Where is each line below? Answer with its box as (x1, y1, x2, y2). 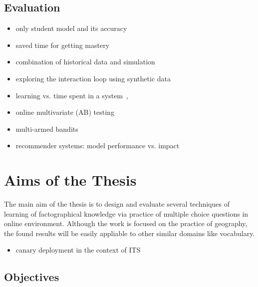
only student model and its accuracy (15, 23, 127, 33)
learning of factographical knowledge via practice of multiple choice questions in (4, 208, 249, 219)
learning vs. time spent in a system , (15, 90, 128, 100)
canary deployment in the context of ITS (15, 245, 141, 255)
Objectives (4, 269, 59, 285)
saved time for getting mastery (15, 39, 110, 50)
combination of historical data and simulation (15, 56, 155, 67)
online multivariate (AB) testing (15, 107, 114, 117)
